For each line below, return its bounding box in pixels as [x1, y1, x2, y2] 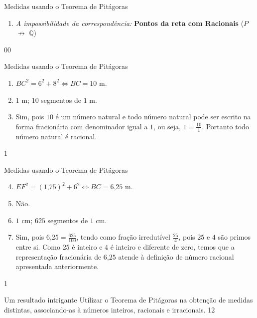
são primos [218, 232, 251, 242]
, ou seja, [153, 121, 181, 131]
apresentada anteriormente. [15, 261, 99, 272]
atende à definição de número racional [118, 251, 234, 262]
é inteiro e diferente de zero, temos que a [110, 241, 235, 252]
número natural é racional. [15, 131, 97, 141]
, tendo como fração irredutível [76, 232, 170, 242]
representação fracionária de [15, 251, 102, 262]
